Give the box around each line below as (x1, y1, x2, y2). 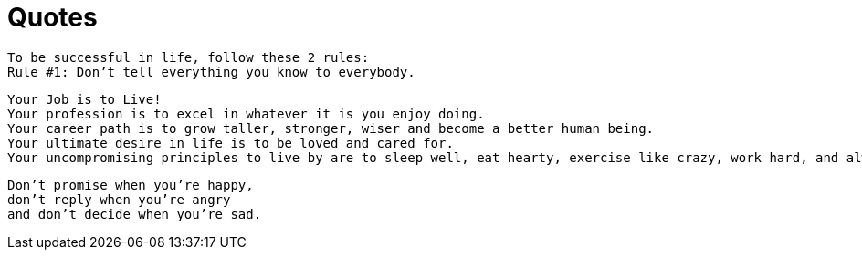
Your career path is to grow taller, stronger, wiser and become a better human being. (7, 120, 655, 136)
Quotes (7, 2, 98, 33)
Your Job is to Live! (7, 91, 162, 107)
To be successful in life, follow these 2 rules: (7, 49, 370, 65)
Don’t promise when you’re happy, (7, 177, 254, 192)
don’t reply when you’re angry (7, 191, 231, 207)
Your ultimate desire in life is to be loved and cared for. (7, 135, 454, 150)
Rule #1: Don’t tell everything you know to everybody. (7, 64, 415, 79)
